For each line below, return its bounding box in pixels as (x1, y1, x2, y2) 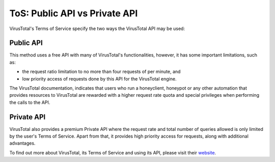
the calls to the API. (9, 99, 50, 105)
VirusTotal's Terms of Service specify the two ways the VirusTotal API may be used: (9, 25, 185, 32)
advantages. (9, 140, 36, 146)
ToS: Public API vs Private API (9, 8, 138, 19)
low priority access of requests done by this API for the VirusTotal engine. (22, 75, 177, 82)
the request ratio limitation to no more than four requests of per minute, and (22, 69, 181, 75)
